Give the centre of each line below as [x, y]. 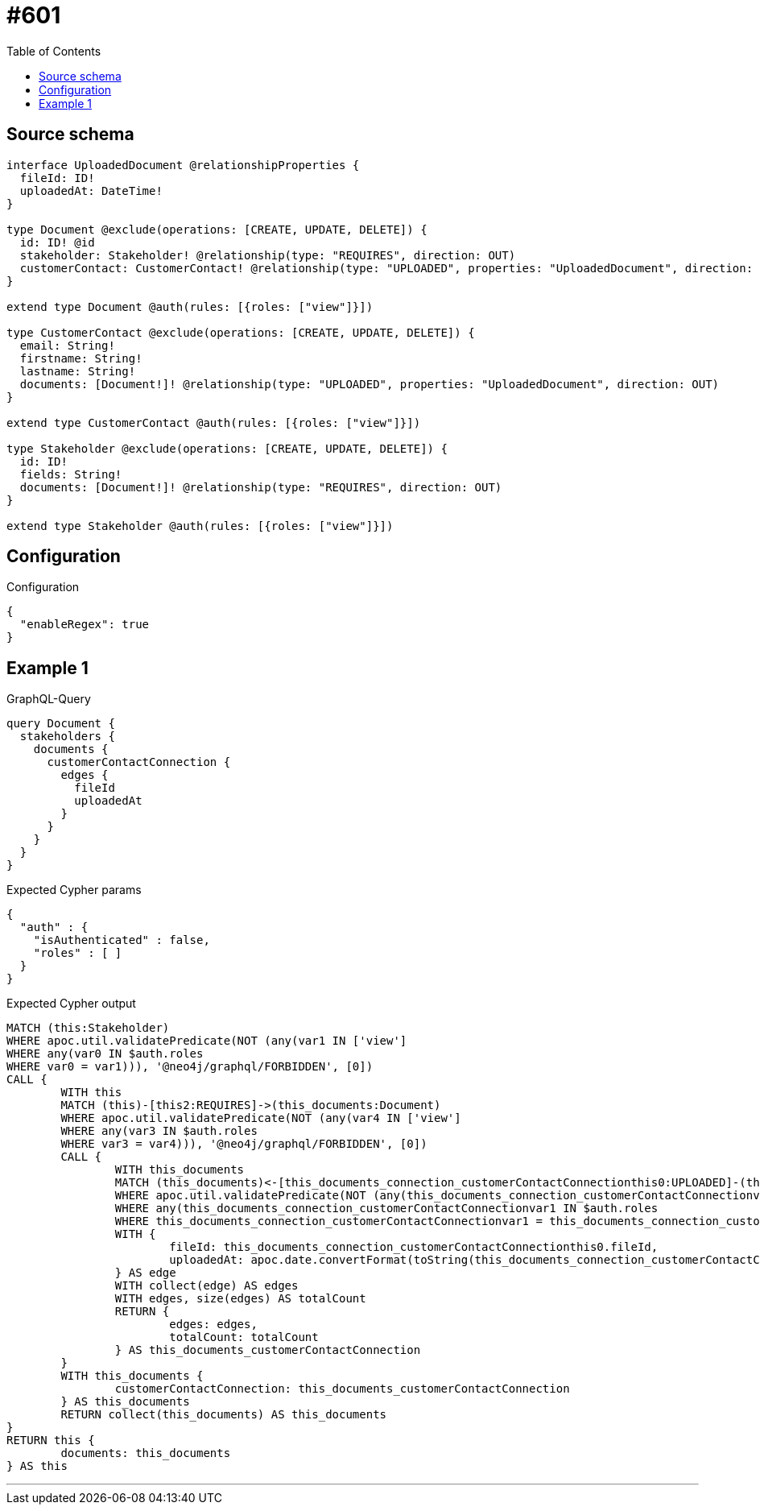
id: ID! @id [57, 242]
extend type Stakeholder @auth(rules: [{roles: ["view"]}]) [200, 526]
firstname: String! [81, 358]
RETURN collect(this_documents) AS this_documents [224, 1415]
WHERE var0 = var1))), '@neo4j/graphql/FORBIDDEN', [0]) [190, 1067]
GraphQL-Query [49, 699]
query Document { [61, 724]
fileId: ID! [57, 178]
